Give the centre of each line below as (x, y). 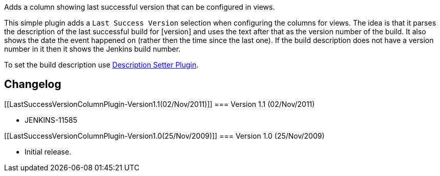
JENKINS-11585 (51, 120)
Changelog (33, 84)
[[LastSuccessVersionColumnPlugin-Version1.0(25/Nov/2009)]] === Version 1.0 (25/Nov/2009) (164, 136)
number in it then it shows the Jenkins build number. (92, 49)
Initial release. (48, 151)
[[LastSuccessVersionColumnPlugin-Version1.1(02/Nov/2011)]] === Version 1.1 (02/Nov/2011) (160, 104)
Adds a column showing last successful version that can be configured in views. (140, 7)
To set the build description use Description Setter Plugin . (101, 65)
